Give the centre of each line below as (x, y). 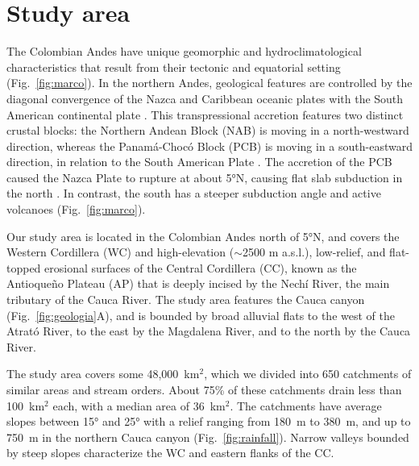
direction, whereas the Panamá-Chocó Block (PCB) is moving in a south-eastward (209, 146)
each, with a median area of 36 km (139, 405)
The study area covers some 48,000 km (103, 374)
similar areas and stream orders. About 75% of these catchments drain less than (204, 389)
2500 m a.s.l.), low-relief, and (314, 252)
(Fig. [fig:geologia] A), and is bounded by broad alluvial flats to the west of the (201, 315)
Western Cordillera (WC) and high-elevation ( (120, 252)
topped (24, 267)
